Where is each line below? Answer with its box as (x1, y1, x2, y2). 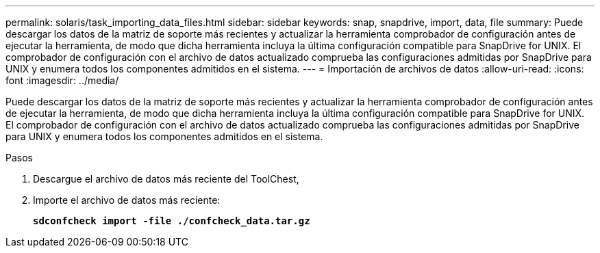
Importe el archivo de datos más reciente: (33, 194, 221, 206)
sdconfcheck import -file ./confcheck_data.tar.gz (33, 215, 310, 226)
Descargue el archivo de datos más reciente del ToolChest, (33, 173, 299, 185)
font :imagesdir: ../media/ (5, 75, 119, 86)
